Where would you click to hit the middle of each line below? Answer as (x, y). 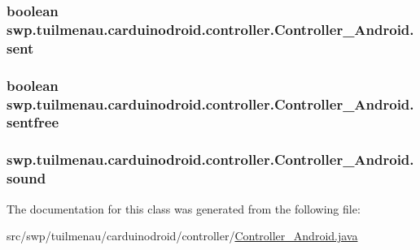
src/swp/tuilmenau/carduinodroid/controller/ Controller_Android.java (182, 236)
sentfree (33, 122)
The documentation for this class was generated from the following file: (184, 208)
